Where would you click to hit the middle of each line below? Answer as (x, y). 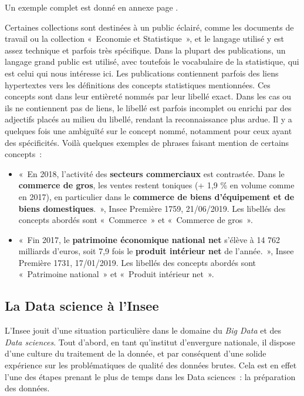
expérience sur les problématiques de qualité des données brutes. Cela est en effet (151, 365)
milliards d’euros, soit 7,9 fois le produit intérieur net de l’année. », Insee (156, 251)
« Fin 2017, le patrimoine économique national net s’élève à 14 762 (149, 239)
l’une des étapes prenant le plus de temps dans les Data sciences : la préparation (150, 376)
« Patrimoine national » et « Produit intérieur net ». (116, 274)
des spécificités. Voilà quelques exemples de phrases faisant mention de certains (147, 142)
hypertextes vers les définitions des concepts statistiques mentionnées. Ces (138, 84)
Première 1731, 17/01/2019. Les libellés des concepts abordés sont (137, 262)
